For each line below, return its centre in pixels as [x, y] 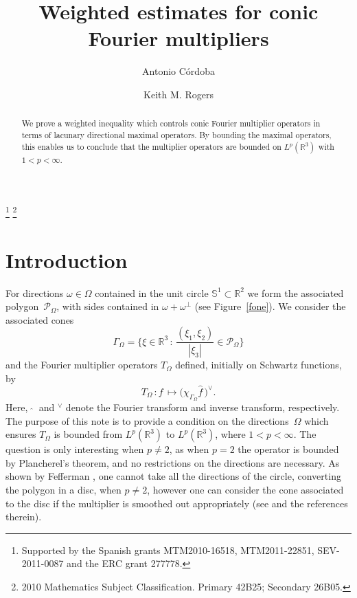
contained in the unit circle [152, 292]
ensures [21, 434]
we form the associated [296, 292]
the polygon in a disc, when [64, 489]
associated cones [40, 319]
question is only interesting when [75, 449]
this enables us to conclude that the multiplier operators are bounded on [151, 146]
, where [230, 434]
